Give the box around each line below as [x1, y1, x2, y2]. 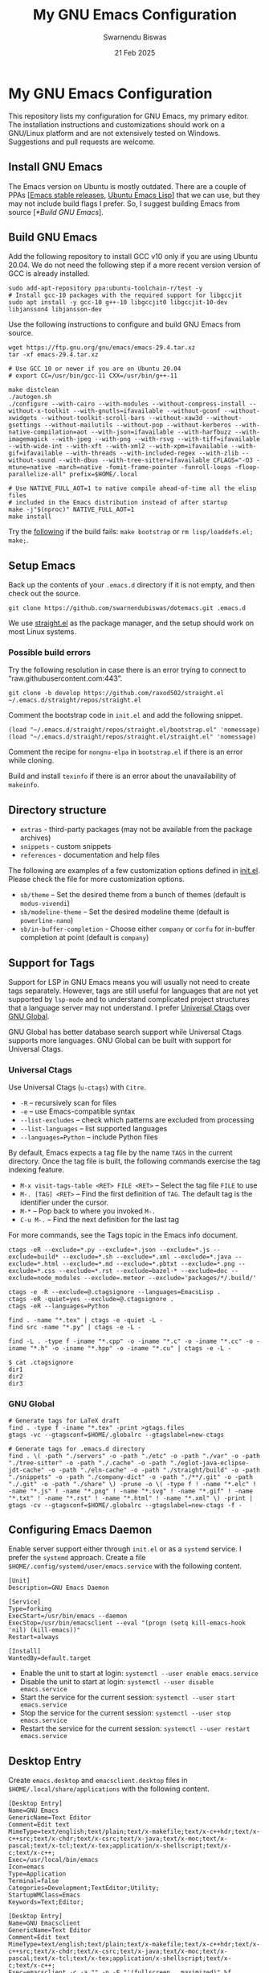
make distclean [8, 386, 59, 394]
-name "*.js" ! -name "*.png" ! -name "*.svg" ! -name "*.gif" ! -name [8, 1487, 253, 1495]
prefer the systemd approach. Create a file [8, 1553, 146, 1563]
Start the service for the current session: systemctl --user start [19, 1692, 235, 1703]
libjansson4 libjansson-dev [8, 306, 103, 314]
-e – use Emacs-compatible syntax [19, 1106, 136, 1116]
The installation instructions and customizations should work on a [8, 119, 226, 130]
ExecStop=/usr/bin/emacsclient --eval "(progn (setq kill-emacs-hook [8, 1619, 247, 1627]
